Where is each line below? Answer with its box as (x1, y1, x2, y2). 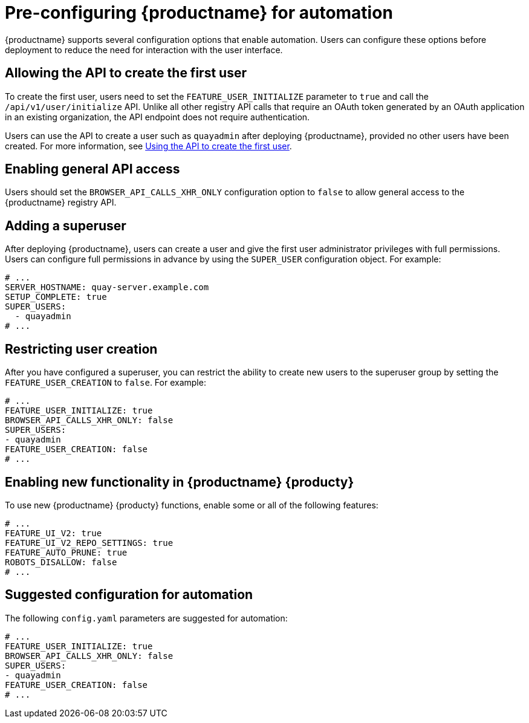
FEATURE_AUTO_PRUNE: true (5, 547, 128, 557)
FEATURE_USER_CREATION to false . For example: (5, 377, 206, 388)
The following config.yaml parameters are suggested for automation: (5, 612, 288, 623)
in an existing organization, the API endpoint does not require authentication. (5, 111, 310, 122)
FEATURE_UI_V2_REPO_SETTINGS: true (5, 537, 174, 548)
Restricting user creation (5, 341, 158, 357)
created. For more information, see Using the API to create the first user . (5, 140, 292, 151)
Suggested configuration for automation (5, 587, 253, 603)
